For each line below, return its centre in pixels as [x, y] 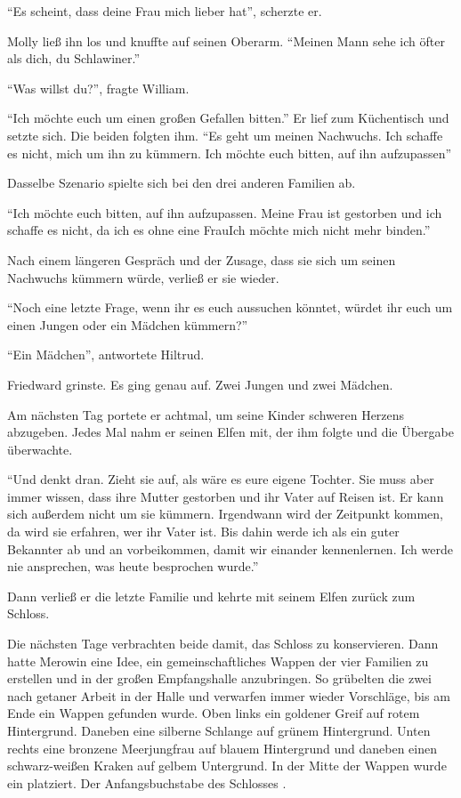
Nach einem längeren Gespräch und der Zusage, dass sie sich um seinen [202, 259]
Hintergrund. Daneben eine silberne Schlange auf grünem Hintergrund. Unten [219, 730]
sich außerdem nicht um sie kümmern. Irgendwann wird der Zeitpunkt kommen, [225, 514]
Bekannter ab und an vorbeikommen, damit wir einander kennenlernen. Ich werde [230, 548]
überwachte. [40, 449]
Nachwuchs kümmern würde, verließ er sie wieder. [143, 277]
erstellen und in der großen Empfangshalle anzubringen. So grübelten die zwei [219, 678]
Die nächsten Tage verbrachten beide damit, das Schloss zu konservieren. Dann [223, 644]
